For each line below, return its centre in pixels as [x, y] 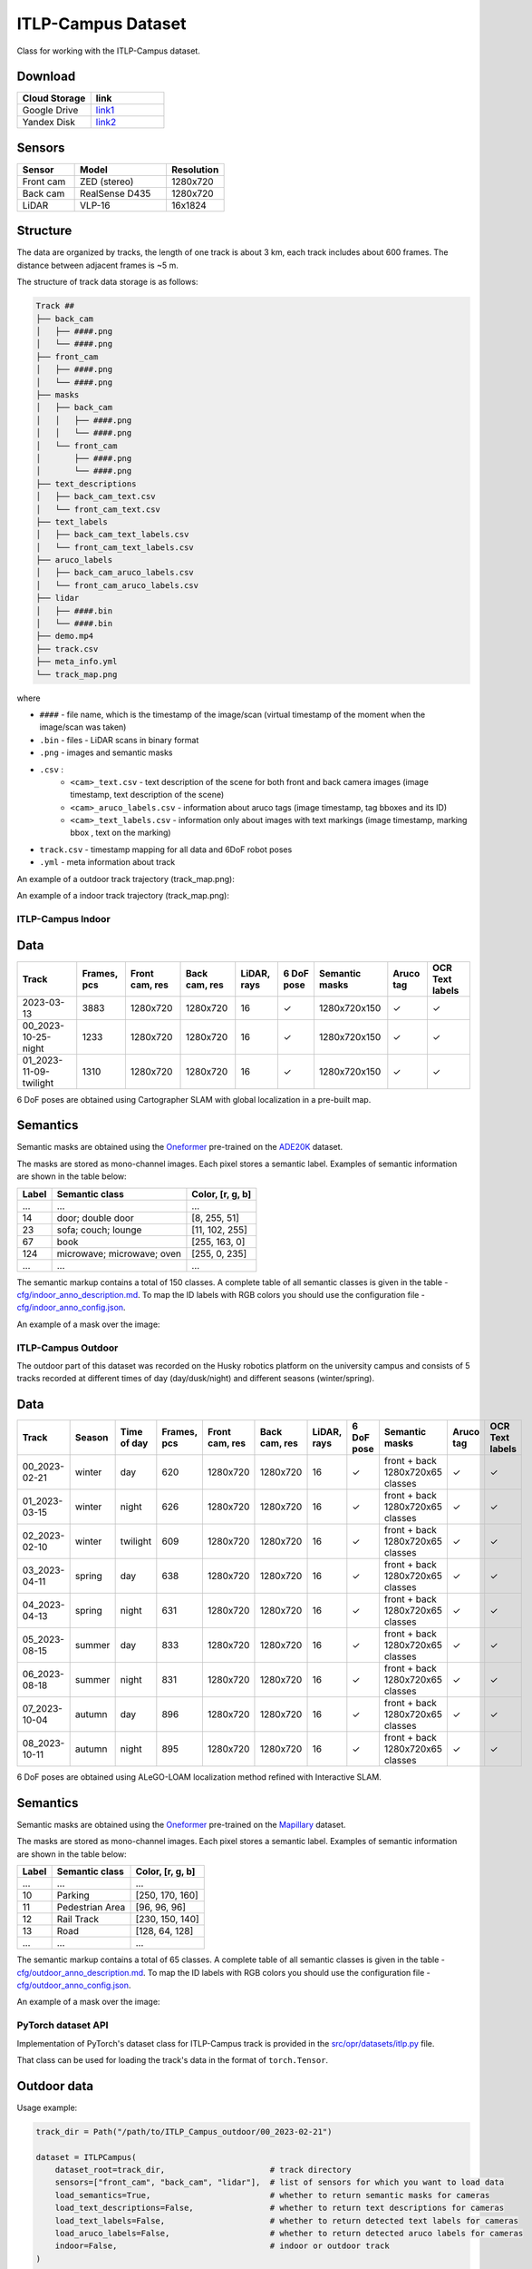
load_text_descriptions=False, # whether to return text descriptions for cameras [280, 2208]
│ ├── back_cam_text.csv [96, 496]
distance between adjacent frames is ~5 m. [97, 265]
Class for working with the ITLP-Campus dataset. [109, 51]
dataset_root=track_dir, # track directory [203, 2170]
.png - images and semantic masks [106, 752]
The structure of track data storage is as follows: [107, 282]
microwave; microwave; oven [119, 1253]
